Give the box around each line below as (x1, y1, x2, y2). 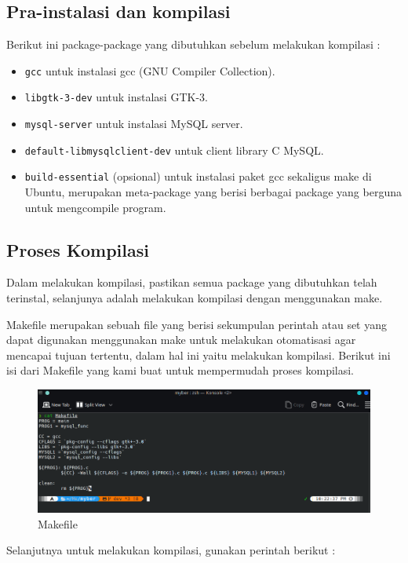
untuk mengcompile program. (24, 199, 166, 215)
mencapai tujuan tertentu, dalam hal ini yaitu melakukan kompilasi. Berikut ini (6, 346, 391, 363)
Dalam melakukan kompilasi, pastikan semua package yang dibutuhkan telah (6, 274, 377, 291)
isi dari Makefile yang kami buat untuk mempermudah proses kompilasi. (6, 362, 355, 378)
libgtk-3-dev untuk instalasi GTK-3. (24, 89, 208, 105)
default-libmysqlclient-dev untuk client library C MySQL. (24, 141, 324, 158)
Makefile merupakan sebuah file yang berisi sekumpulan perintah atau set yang (6, 316, 388, 332)
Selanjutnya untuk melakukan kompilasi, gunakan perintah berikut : (6, 542, 336, 558)
